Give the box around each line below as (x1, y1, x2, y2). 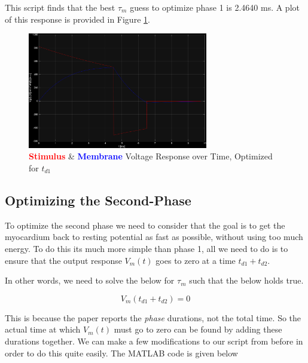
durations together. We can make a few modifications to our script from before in (5, 334, 303, 347)
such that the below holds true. (189, 274, 304, 287)
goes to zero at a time (155, 254, 236, 266)
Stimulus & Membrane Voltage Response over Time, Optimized (29, 150, 273, 162)
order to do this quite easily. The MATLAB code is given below (5, 346, 238, 359)
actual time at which (5, 323, 81, 336)
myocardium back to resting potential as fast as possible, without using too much (5, 230, 303, 243)
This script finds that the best (5, 1, 115, 13)
